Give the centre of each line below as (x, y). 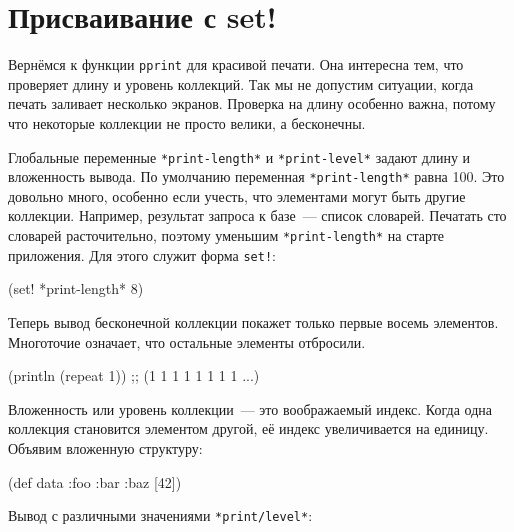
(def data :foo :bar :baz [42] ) (95, 481)
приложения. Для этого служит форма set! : (142, 254)
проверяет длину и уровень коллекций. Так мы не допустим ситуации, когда (241, 83)
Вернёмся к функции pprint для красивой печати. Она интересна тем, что (236, 64)
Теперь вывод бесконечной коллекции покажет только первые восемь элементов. (253, 321)
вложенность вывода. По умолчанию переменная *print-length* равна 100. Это (256, 176)
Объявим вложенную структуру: (105, 447)
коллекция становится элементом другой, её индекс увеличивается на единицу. (248, 428)
